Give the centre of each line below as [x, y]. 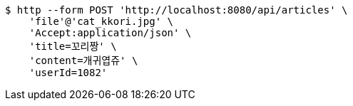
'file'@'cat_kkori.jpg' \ [101, 21]
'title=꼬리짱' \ [73, 46]
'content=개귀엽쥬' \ [83, 60]
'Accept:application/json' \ [110, 33]
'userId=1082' [68, 73]
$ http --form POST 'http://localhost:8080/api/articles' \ [176, 10]
